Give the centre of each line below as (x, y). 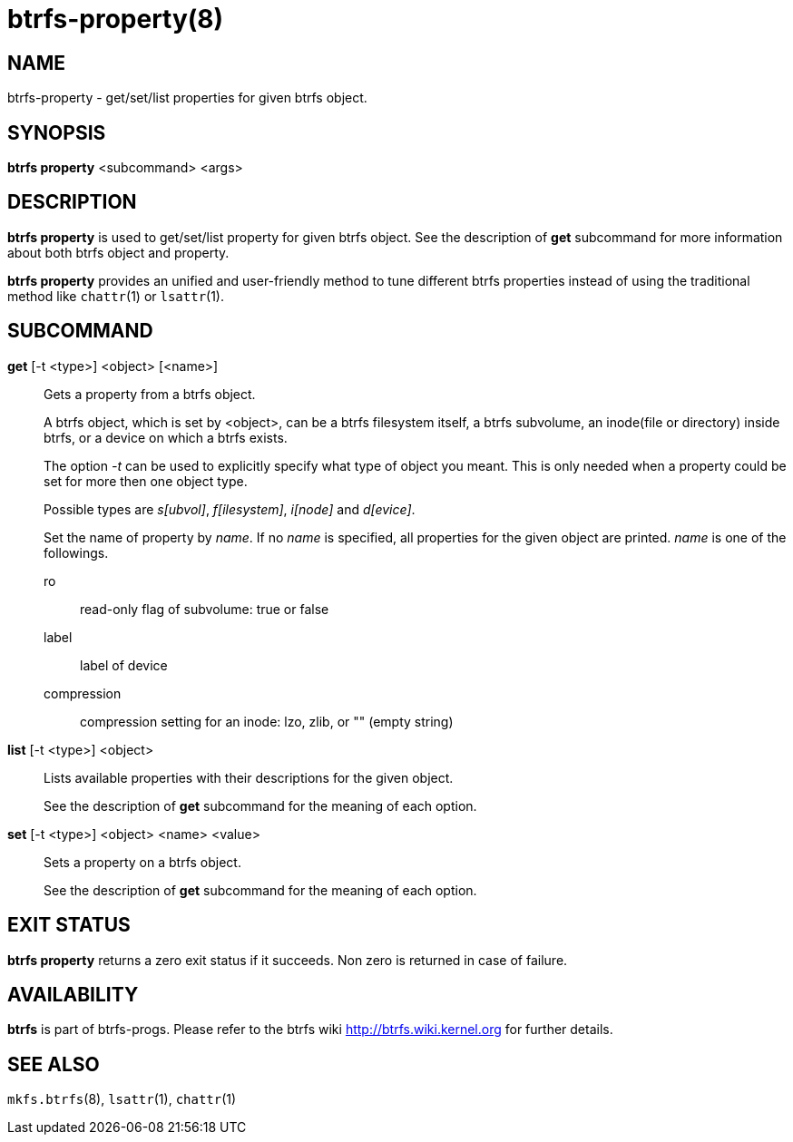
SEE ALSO (54, 1064)
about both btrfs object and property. (118, 252)
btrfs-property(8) (116, 19)
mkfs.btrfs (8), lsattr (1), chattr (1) (122, 1099)
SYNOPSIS (57, 132)
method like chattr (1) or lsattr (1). (116, 296)
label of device (124, 665)
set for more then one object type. (146, 481)
